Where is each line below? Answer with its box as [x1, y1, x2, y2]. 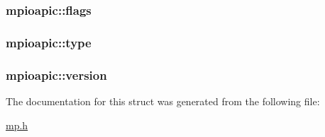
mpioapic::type [6, 33, 92, 51]
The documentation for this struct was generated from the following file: [6, 93, 320, 108]
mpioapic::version [6, 66, 107, 83]
